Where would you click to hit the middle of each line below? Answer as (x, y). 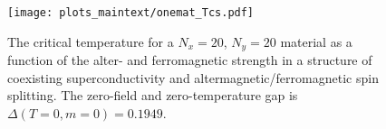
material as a (316, 41)
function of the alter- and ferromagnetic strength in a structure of (190, 60)
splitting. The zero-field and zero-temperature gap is (153, 95)
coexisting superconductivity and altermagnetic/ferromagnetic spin (193, 77)
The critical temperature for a (91, 41)
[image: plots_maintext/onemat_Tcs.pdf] (131, 13)
